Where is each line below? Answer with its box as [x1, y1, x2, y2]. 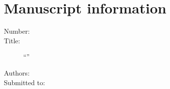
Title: [4, 35, 20, 45]
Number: [4, 26, 30, 36]
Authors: [4, 67, 30, 77]
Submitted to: [4, 77, 45, 87]
